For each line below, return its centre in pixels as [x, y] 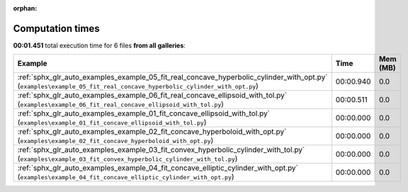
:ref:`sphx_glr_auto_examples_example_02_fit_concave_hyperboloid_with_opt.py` [152, 132]
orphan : [25, 8]
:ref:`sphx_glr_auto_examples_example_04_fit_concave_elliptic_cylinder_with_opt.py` [158, 168]
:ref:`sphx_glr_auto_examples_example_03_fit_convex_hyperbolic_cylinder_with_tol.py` [161, 150]
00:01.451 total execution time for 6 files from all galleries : [99, 45]
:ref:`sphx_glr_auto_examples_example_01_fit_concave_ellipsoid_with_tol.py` [144, 113]
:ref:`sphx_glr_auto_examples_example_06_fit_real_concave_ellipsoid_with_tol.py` [152, 96]
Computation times [56, 28]
